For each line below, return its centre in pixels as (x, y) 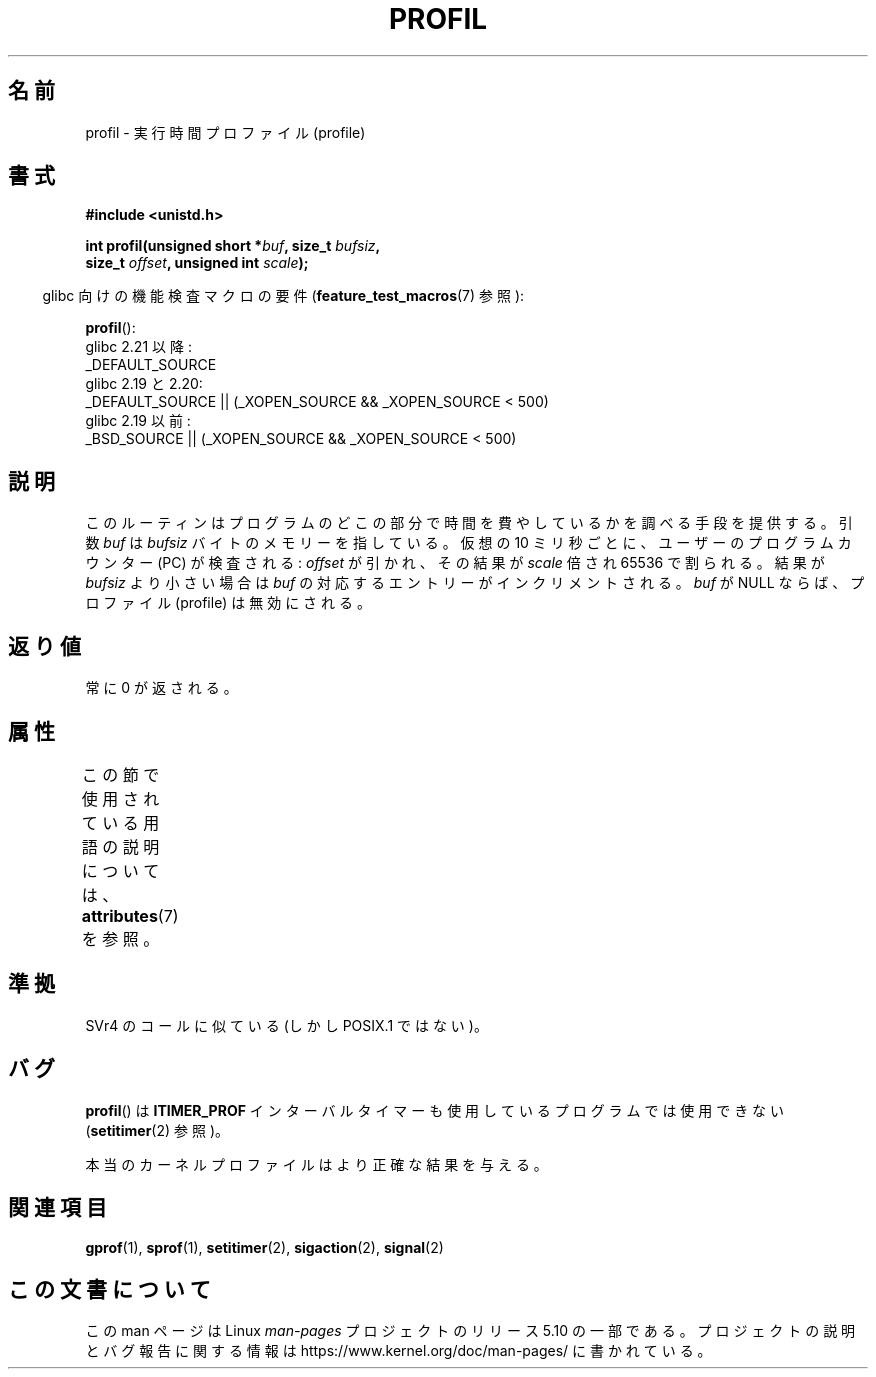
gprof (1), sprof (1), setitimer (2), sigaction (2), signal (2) (264, 1247)
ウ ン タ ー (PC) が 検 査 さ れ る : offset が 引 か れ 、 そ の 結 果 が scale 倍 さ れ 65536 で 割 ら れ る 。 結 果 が (455, 563)
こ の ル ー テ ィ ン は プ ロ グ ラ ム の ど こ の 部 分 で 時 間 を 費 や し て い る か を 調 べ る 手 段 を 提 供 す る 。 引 (469, 523)
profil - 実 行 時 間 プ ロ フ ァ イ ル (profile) (225, 132)
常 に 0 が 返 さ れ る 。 (161, 688)
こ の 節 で (120, 774)
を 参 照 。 (120, 938)
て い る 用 (120, 822)
